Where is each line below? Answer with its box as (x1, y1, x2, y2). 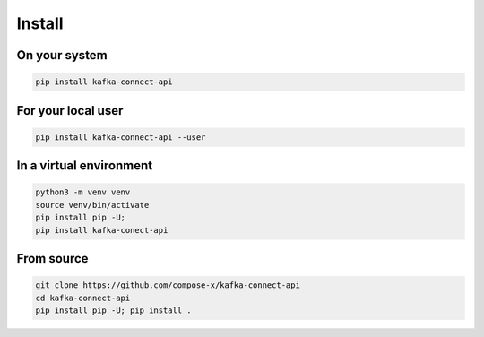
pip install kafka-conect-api (35, 225, 169, 235)
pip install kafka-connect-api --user (35, 132, 206, 143)
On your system (16, 48, 108, 63)
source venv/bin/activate (35, 200, 150, 210)
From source (16, 251, 89, 266)
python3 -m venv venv (35, 187, 131, 197)
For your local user (16, 103, 124, 118)
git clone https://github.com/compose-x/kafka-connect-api (35, 281, 300, 290)
